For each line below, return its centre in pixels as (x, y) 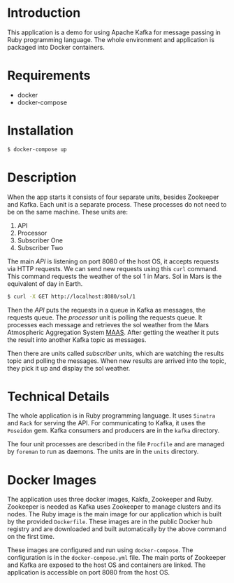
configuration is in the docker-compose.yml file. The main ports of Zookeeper (117, 558)
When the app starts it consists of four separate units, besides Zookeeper (113, 197)
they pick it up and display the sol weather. (69, 368)
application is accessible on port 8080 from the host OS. (88, 572)
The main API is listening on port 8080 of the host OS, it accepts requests (113, 261)
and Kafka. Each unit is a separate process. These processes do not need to (117, 204)
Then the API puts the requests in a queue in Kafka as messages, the (107, 310)
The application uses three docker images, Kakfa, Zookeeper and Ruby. (110, 500)
